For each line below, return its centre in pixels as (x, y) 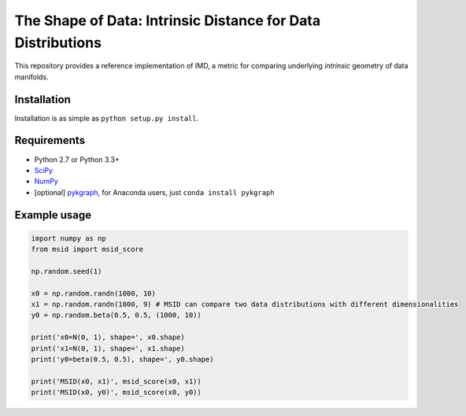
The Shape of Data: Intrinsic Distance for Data (168, 20)
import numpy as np (68, 238)
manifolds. (31, 77)
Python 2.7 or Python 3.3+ (77, 159)
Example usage (53, 215)
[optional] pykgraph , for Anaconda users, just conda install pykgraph (154, 192)
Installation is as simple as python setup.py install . (107, 118)
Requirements (50, 140)
